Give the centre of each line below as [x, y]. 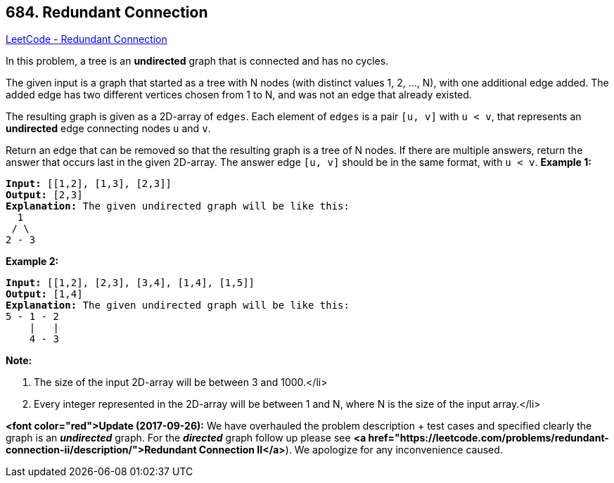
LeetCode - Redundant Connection [87, 39]
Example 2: [32, 262]
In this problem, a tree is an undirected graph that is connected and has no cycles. [197, 61]
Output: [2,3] [44, 195]
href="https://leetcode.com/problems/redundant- [488, 438]
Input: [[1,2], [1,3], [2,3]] [89, 184]
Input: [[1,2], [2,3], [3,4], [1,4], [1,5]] [130, 283]
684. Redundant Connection [107, 12]
